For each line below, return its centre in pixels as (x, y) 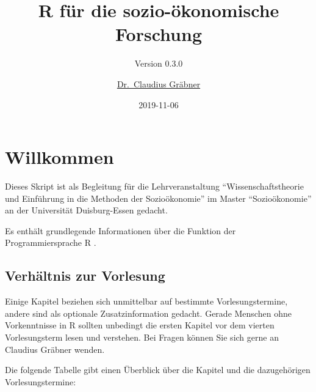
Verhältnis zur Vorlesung (85, 276)
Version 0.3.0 (159, 63)
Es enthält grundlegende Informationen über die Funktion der (120, 230)
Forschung (159, 34)
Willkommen (59, 157)
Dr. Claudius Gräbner (159, 83)
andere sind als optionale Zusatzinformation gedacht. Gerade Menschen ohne (148, 313)
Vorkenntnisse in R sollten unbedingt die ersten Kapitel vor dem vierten (140, 325)
